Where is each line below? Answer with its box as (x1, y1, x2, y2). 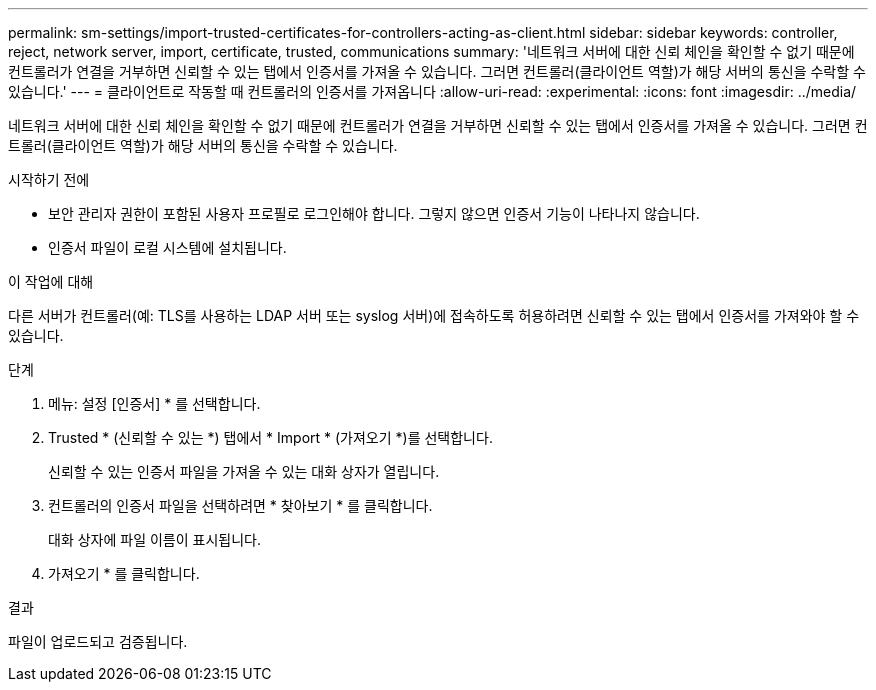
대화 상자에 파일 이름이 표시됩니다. (48, 531, 261, 548)
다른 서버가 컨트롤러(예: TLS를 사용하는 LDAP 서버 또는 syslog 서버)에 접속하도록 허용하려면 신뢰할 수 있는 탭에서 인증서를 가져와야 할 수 (8, 307, 860, 324)
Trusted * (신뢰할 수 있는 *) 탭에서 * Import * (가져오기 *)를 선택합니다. (48, 429, 493, 446)
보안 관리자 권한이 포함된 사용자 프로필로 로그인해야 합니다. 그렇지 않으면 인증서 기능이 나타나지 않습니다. (48, 205, 700, 222)
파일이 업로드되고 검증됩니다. (8, 633, 188, 650)
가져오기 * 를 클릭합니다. (48, 565, 200, 582)
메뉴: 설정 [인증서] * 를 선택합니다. (48, 395, 261, 412)
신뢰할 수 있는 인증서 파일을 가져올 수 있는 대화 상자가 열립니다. (48, 463, 440, 480)
